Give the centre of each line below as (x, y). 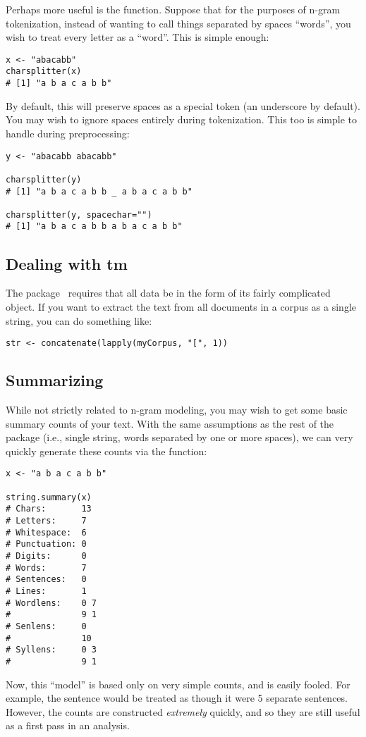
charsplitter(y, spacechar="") (79, 215)
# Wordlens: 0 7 (51, 603)
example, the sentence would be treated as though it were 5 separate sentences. (177, 698)
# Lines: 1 (46, 591)
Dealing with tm (67, 263)
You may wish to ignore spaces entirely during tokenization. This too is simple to (181, 119)
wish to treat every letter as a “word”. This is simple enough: (138, 37)
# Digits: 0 (46, 556)
